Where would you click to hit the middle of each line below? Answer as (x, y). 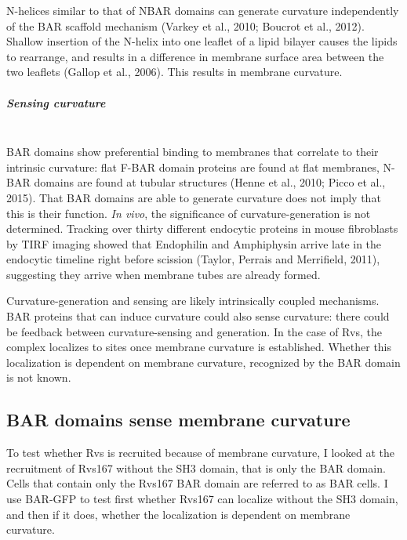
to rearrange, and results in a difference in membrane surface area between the (195, 56)
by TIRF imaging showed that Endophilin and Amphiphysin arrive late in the (194, 243)
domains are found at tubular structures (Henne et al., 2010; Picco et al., (210, 182)
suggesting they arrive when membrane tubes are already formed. (164, 274)
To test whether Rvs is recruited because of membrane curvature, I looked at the (200, 453)
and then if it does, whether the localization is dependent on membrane (178, 514)
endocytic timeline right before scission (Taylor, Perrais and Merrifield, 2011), (193, 259)
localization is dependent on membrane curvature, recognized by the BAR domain (203, 362)
